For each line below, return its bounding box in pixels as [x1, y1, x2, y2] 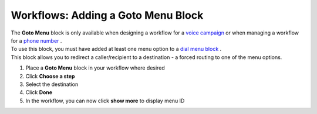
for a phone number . [11, 37, 62, 44]
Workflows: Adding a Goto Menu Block [11, 9, 204, 22]
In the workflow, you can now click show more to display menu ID [25, 97, 185, 104]
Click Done [25, 89, 53, 96]
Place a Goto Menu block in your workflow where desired [25, 64, 166, 71]
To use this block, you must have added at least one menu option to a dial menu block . [11, 46, 222, 53]
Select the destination [25, 81, 79, 88]
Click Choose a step [25, 72, 75, 80]
